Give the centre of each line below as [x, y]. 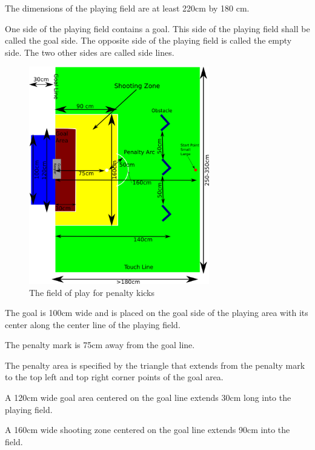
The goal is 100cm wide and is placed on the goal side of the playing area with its [157, 313]
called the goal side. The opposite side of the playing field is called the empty [148, 40]
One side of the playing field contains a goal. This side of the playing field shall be [157, 28]
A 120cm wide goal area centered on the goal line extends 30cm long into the [148, 398]
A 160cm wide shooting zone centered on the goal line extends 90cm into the [148, 430]
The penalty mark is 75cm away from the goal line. [100, 345]
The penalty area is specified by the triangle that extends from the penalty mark [155, 365]
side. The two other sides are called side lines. [90, 52]
